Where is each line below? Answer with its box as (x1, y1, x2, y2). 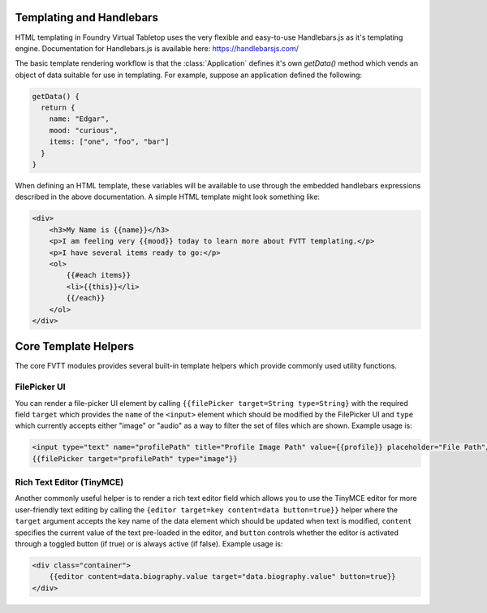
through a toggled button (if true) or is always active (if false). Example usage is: (15, 538, 283, 548)
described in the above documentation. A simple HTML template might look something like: (15, 192, 321, 202)
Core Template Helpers (15, 339, 135, 353)
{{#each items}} (66, 270, 131, 280)
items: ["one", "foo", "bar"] (49, 137, 170, 146)
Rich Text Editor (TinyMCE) (15, 477, 124, 488)
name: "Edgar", (49, 114, 110, 123)
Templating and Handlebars (15, 11, 158, 24)
